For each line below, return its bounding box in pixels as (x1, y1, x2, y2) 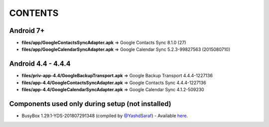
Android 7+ (9, 26, 45, 35)
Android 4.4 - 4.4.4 (9, 60, 71, 68)
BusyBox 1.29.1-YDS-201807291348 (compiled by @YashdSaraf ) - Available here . (21, 113, 188, 119)
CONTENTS (9, 7, 59, 18)
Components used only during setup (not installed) (9, 100, 171, 108)
